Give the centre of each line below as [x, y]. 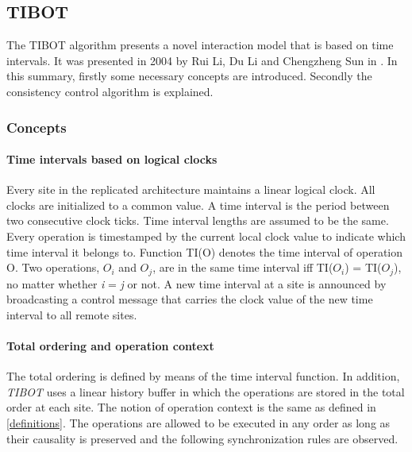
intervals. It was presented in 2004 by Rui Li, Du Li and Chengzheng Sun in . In [202, 60]
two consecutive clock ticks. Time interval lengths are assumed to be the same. [198, 220]
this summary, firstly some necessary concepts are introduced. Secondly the [189, 76]
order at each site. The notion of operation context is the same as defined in [191, 407]
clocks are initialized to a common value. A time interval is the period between [198, 205]
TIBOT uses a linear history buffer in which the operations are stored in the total [206, 391]
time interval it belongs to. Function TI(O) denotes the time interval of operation [205, 251]
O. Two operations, [53, 267]
